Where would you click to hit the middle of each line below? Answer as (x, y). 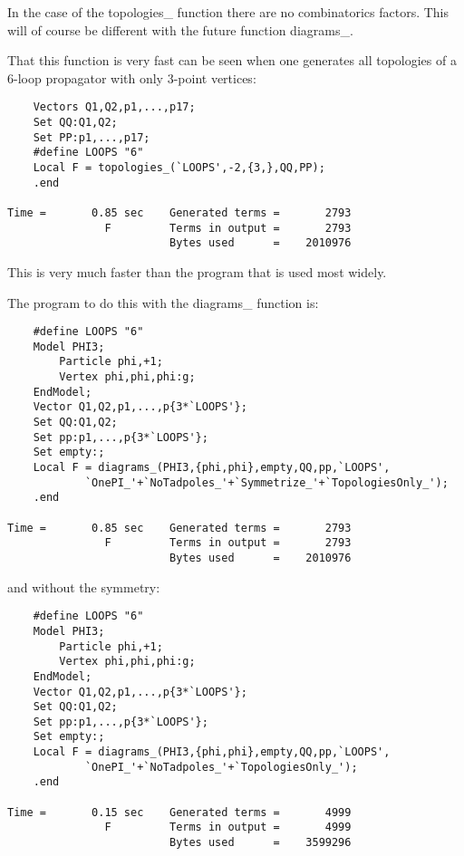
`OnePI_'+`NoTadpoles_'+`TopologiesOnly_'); (221, 767)
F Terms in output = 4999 (228, 827)
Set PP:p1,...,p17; (92, 137)
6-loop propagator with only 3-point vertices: (132, 77)
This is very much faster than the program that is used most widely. (197, 271)
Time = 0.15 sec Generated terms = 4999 (179, 812)
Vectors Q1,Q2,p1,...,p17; (114, 107)
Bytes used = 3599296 (260, 843)
